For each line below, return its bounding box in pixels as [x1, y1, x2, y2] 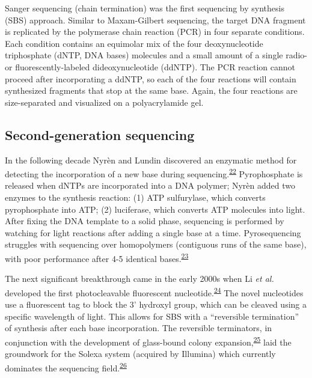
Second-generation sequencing [5, 125, 195, 144]
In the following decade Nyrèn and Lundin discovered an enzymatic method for [5, 153, 297, 166]
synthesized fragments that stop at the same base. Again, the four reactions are [5, 84, 298, 97]
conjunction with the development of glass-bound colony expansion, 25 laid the [5, 334, 292, 348]
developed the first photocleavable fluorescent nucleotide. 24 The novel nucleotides [5, 284, 304, 299]
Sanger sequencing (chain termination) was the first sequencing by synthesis [5, 2, 284, 14]
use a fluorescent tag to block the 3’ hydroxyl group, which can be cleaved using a [5, 298, 307, 311]
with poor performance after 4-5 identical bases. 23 [5, 250, 189, 264]
